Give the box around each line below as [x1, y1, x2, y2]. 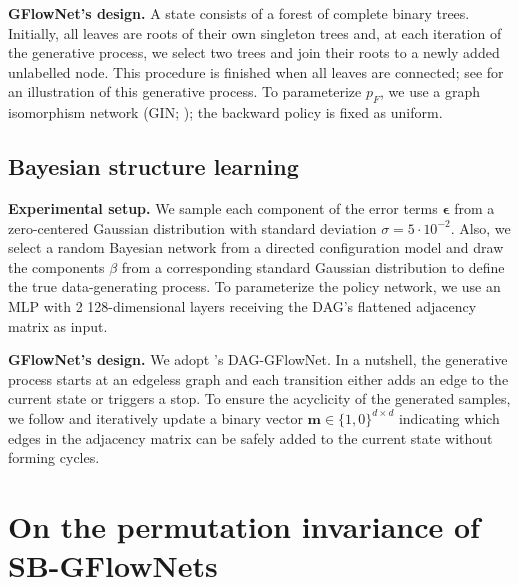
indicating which [398, 407, 500, 428]
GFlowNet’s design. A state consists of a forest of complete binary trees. [8, 3, 470, 23]
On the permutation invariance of [8, 505, 480, 546]
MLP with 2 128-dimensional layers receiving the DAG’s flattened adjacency [8, 295, 477, 316]
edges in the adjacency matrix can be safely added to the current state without [8, 427, 493, 448]
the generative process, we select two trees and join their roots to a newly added [8, 42, 500, 63]
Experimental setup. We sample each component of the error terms [8, 197, 438, 218]
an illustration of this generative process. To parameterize [8, 81, 362, 102]
